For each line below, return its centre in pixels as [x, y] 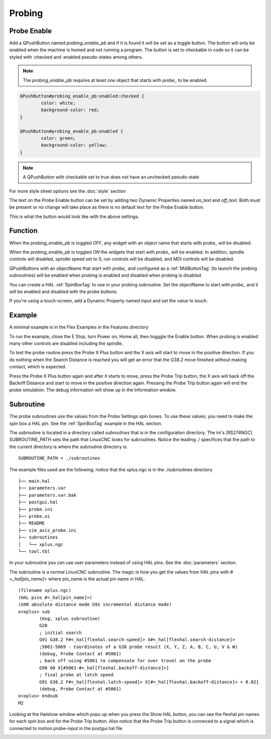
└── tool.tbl [34, 551]
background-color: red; [70, 110]
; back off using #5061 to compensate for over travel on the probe [125, 661]
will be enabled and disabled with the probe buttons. [63, 291]
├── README [32, 523]
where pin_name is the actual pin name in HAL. [97, 579]
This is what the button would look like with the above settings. [74, 217]
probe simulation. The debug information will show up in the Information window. [93, 390]
